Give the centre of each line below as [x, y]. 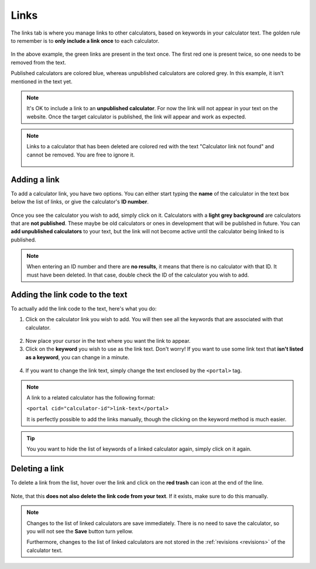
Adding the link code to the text [69, 294]
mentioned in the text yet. [42, 81]
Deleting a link [37, 469]
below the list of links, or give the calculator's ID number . [80, 202]
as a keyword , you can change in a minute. [78, 357]
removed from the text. [39, 62]
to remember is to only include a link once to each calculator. [85, 40]
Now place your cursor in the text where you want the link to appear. [108, 340]
